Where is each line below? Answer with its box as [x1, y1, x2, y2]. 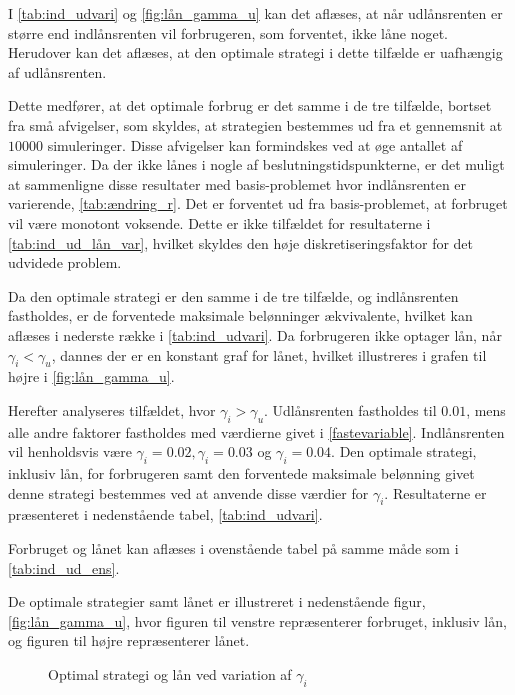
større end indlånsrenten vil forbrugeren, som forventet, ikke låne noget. [8, 22, 448, 43]
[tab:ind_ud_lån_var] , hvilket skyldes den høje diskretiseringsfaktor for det [8, 232, 474, 253]
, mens [466, 399, 506, 420]
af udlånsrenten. [8, 61, 107, 82]
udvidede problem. [8, 252, 122, 273]
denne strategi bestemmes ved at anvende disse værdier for [8, 482, 369, 503]
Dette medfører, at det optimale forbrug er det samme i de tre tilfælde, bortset [8, 95, 492, 116]
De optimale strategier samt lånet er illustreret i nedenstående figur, [8, 591, 426, 612]
